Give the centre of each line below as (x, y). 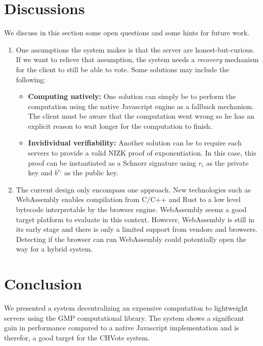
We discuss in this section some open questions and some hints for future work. (127, 33)
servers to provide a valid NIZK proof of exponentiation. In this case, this (142, 153)
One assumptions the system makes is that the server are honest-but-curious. (135, 49)
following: (31, 79)
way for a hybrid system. (54, 249)
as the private (227, 162)
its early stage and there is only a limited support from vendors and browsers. (137, 229)
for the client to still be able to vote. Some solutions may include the (123, 69)
